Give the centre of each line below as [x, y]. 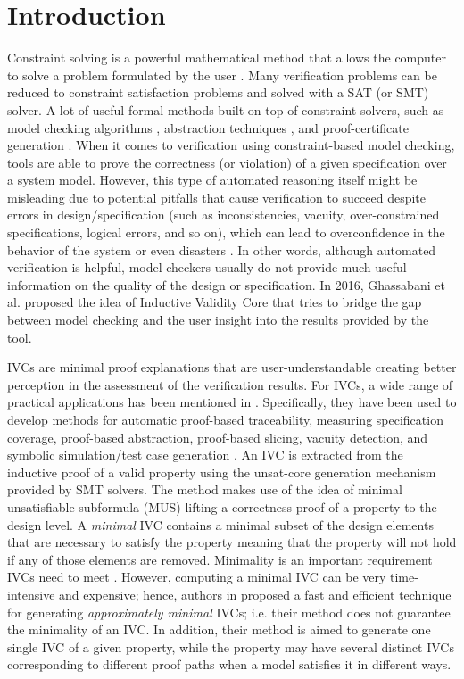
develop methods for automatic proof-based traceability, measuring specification [225, 419]
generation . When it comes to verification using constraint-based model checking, [231, 145]
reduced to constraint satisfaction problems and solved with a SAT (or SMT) [218, 92]
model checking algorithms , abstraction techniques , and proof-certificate [208, 127]
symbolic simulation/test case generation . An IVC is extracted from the [205, 455]
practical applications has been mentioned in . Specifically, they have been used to [232, 402]
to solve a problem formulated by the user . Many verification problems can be [222, 75]
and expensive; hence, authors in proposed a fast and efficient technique [255, 594]
